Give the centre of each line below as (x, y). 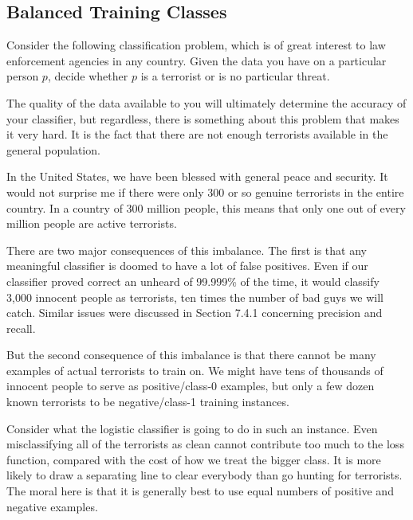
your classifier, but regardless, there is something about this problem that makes (203, 118)
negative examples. (52, 506)
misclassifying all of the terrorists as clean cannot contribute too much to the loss (205, 444)
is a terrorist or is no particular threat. (235, 76)
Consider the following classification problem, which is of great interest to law (196, 45)
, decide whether (88, 76)
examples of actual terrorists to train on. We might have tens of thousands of (195, 370)
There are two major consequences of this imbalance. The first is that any (187, 250)
